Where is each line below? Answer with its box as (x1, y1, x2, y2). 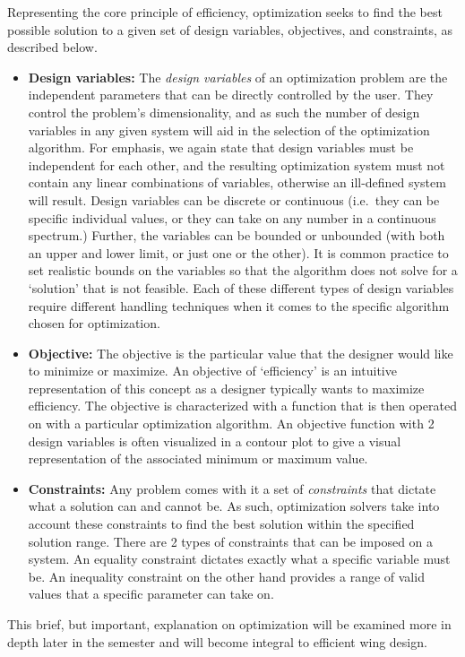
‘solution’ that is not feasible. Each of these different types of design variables (28, 278, 454, 297)
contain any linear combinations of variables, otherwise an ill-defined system (28, 173, 446, 192)
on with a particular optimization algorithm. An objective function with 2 (28, 414, 435, 433)
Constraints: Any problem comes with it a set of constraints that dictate (28, 479, 436, 497)
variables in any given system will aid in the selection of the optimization (28, 120, 430, 139)
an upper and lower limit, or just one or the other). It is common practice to (28, 243, 449, 262)
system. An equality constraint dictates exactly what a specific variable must (28, 549, 451, 568)
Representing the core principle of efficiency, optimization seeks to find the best (7, 3, 443, 21)
